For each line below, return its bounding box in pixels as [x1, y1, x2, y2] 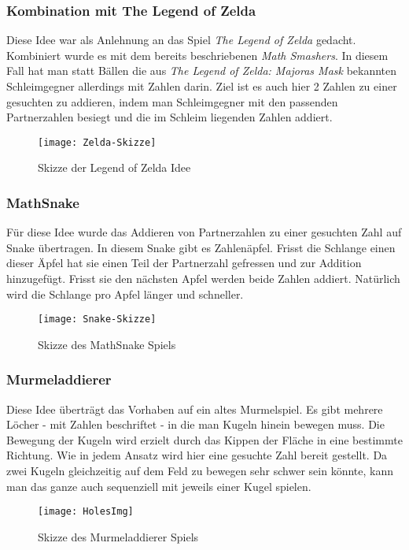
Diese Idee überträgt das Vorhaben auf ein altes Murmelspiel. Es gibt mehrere [6, 400, 383, 417]
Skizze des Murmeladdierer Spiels [38, 528, 199, 544]
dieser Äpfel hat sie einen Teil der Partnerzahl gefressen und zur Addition [6, 255, 362, 271]
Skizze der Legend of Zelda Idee [38, 159, 191, 176]
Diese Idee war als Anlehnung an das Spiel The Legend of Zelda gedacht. [6, 32, 356, 48]
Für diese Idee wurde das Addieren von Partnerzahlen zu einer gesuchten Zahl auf [6, 224, 402, 240]
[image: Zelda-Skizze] [38, 136, 157, 148]
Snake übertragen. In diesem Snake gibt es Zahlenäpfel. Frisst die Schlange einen [6, 239, 396, 255]
